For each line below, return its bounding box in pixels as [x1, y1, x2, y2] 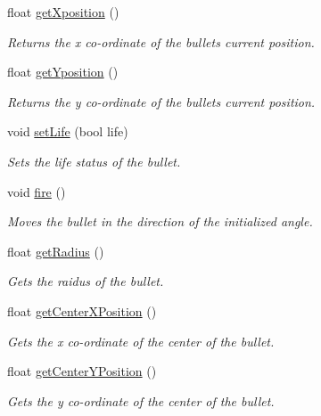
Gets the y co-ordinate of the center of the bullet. [7, 391, 275, 410]
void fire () [7, 182, 66, 200]
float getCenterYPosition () [7, 362, 157, 380]
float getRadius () [7, 241, 104, 260]
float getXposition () [7, 3, 119, 20]
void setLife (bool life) [7, 122, 128, 141]
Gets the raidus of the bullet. [7, 272, 164, 290]
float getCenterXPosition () [7, 301, 157, 320]
